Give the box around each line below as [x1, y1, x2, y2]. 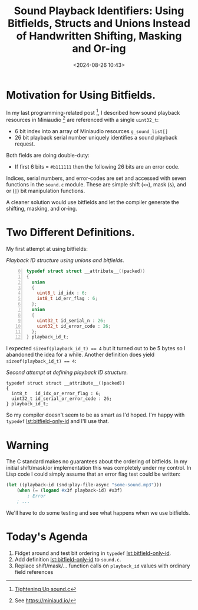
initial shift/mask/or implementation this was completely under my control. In [6, 464, 192, 472]
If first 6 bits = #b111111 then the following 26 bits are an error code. [14, 163, 180, 170]
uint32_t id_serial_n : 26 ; [37, 318, 106, 324]
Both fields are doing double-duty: [6, 152, 90, 159]
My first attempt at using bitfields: [6, 245, 88, 252]
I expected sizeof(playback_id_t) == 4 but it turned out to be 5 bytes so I [6, 345, 186, 352]
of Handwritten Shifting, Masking [16, 30, 182, 43]
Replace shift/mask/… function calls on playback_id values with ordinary [14, 562, 190, 569]
